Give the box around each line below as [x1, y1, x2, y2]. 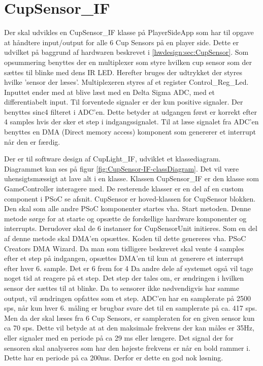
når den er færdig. [4, 136, 60, 147]
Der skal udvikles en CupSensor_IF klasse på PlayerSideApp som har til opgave [4, 27, 254, 38]
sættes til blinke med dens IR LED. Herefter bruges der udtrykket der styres [4, 66, 242, 77]
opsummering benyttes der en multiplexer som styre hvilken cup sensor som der [4, 56, 252, 67]
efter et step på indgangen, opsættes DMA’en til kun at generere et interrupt [4, 253, 244, 263]
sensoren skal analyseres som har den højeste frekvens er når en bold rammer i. [4, 342, 251, 353]
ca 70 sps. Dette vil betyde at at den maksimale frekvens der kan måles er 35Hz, [4, 322, 254, 333]
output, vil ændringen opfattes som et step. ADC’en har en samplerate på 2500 [4, 292, 251, 303]
